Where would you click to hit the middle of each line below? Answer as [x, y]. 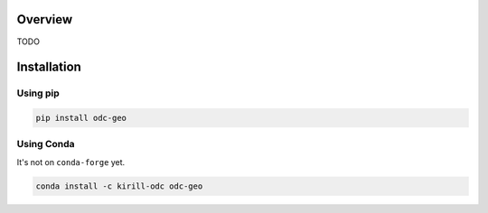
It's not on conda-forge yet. [71, 162]
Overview [45, 19]
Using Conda [46, 144]
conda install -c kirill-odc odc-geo [119, 186]
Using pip [38, 93]
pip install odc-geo [81, 118]
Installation [49, 67]
